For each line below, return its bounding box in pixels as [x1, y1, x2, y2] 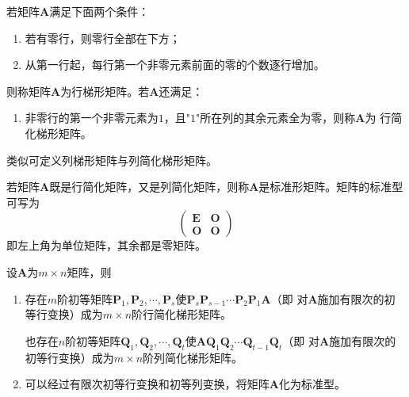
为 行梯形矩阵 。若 [60, 82, 150, 99]
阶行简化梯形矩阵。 [132, 306, 232, 323]
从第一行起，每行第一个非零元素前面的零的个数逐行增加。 [25, 56, 325, 73]
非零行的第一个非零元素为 [25, 109, 159, 126]
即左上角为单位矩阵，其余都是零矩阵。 [6, 237, 206, 254]
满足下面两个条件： [49, 3, 150, 19]
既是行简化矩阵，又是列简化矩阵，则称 [49, 178, 250, 195]
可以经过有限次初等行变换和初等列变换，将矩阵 [25, 376, 269, 392]
